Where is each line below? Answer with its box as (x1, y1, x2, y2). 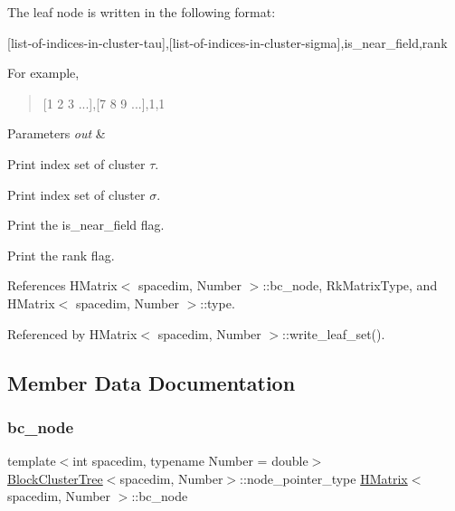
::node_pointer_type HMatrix (240, 468, 408, 487)
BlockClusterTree (7, 468, 103, 487)
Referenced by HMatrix (7, 324, 137, 343)
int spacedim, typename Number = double (72, 451, 308, 470)
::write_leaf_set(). (282, 324, 385, 343)
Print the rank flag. (7, 245, 115, 264)
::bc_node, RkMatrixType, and (262, 276, 438, 295)
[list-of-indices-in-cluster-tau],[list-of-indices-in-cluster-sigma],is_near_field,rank (7, 33, 448, 52)
